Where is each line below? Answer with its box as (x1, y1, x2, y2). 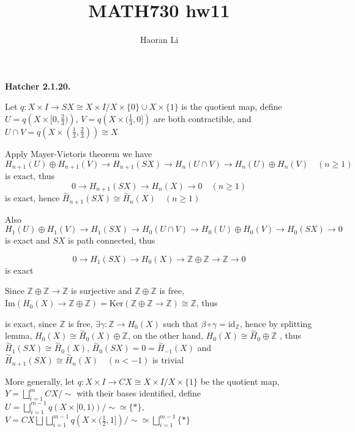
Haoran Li (140, 33, 179, 46)
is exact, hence (5, 191, 60, 204)
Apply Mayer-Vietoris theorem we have (5, 147, 152, 160)
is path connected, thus (68, 234, 155, 247)
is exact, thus (5, 169, 55, 182)
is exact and (5, 234, 50, 247)
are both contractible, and (154, 112, 252, 125)
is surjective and (71, 284, 132, 297)
